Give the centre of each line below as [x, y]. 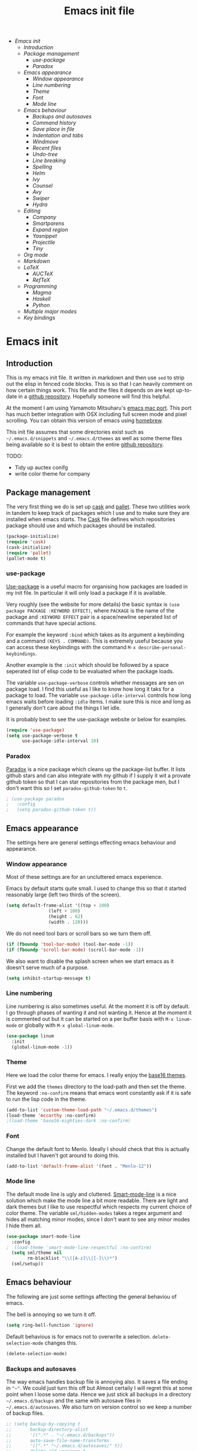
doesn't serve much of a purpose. [48, 967]
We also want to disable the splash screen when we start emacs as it [90, 961]
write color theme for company [52, 474]
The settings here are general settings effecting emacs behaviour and [91, 843]
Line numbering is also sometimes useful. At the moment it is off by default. [98, 1006]
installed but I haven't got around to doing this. [63, 1155]
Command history [54, 123]
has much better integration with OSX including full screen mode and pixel [97, 414]
